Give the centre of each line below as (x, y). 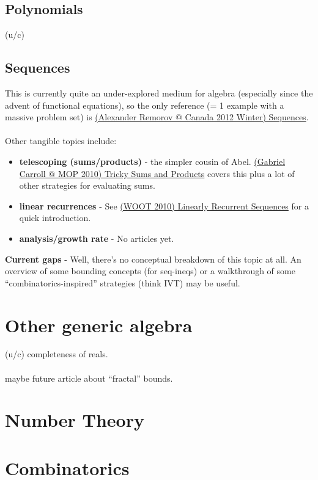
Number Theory (75, 420)
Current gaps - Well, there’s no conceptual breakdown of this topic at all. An (153, 259)
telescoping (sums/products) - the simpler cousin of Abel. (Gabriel (152, 161)
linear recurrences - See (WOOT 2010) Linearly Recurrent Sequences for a (164, 205)
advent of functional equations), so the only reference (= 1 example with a (145, 105)
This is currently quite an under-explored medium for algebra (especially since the (159, 93)
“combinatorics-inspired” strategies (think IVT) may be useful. (123, 282)
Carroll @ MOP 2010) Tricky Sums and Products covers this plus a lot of (157, 173)
